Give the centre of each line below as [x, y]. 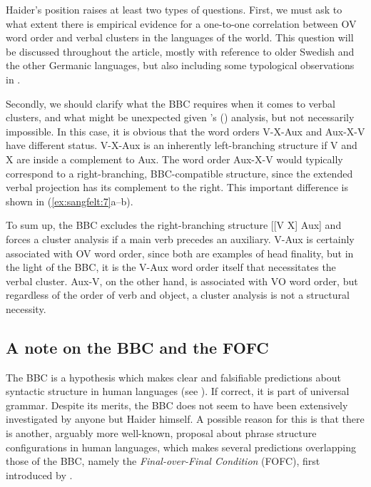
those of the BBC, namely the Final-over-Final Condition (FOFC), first [163, 461]
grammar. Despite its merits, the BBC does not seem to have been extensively [177, 405]
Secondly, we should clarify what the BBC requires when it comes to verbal [171, 103]
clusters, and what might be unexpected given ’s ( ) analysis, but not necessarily [180, 117]
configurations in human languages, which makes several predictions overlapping [181, 447]
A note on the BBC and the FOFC [137, 347]
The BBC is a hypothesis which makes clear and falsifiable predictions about [173, 377]
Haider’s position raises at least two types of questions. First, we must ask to [174, 9]
